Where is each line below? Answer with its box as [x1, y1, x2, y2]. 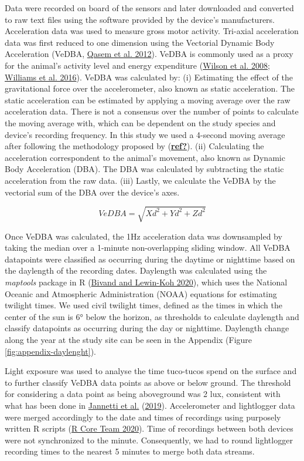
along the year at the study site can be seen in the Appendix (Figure [5, 333, 252, 345]
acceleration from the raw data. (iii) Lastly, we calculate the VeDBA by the [5, 174, 276, 186]
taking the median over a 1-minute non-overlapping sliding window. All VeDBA [5, 241, 291, 254]
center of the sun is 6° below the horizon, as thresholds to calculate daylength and [5, 310, 299, 322]
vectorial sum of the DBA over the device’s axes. [5, 186, 180, 198]
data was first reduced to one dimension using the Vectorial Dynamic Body [5, 36, 275, 48]
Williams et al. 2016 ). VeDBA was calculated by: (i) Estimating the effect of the [5, 70, 293, 83]
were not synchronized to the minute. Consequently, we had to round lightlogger [5, 433, 293, 446]
